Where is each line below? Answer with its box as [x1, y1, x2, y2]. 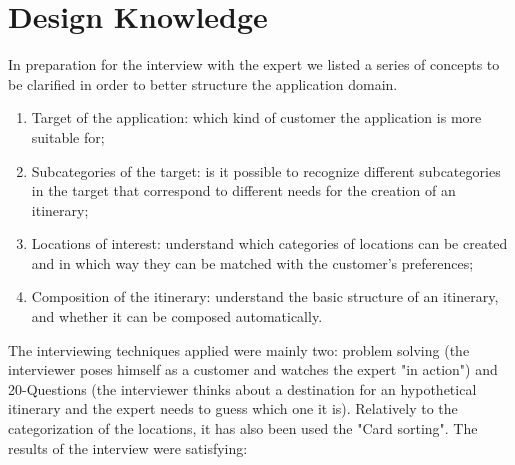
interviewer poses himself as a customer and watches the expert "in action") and [8, 359, 498, 380]
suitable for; [31, 126, 105, 147]
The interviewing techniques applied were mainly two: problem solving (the [8, 339, 470, 360]
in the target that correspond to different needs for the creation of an [31, 180, 456, 201]
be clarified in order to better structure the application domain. [8, 73, 398, 94]
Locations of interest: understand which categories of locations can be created [31, 233, 508, 254]
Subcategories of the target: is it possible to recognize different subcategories [31, 160, 501, 181]
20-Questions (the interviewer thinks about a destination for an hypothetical [8, 378, 477, 399]
